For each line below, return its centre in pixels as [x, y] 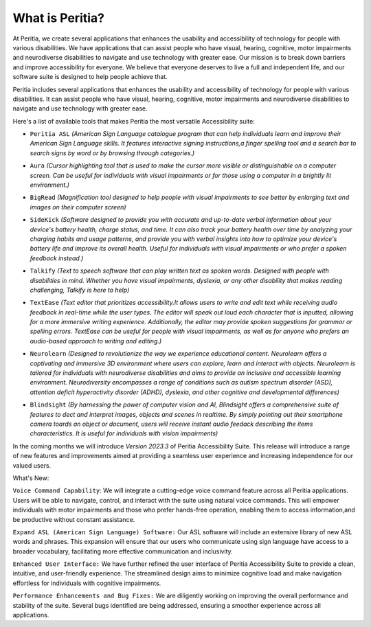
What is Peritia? [58, 18]
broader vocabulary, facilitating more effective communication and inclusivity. [123, 551]
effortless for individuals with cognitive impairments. [87, 583]
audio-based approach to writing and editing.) [96, 341]
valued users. [32, 465]
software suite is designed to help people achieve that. [90, 77]
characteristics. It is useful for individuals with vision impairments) [124, 433]
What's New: [31, 478]
